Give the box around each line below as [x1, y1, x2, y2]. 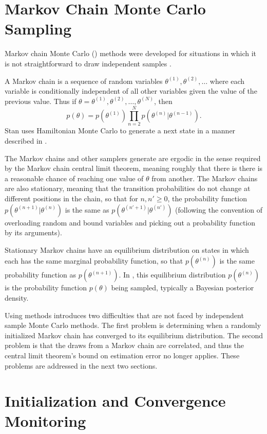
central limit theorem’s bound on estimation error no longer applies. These [5, 350, 240, 360]
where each [209, 75, 245, 86]
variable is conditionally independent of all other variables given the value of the [5, 85, 257, 96]
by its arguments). [5, 227, 62, 238]
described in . [5, 135, 47, 146]
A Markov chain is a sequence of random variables [5, 75, 163, 86]
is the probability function [5, 282, 87, 293]
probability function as [5, 269, 76, 280]
